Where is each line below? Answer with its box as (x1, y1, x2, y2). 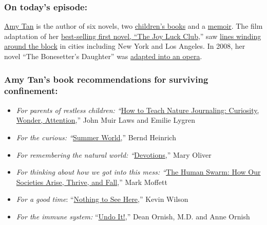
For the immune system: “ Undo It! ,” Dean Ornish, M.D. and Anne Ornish (16, 211, 250, 221)
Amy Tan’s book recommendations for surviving (4, 72, 208, 85)
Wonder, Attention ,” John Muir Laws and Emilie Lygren (16, 115, 196, 125)
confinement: (4, 84, 58, 97)
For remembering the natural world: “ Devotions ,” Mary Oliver (16, 149, 212, 160)
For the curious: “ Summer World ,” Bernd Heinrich (16, 132, 176, 142)
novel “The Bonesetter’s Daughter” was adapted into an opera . (4, 51, 202, 61)
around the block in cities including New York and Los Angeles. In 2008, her (4, 41, 245, 51)
